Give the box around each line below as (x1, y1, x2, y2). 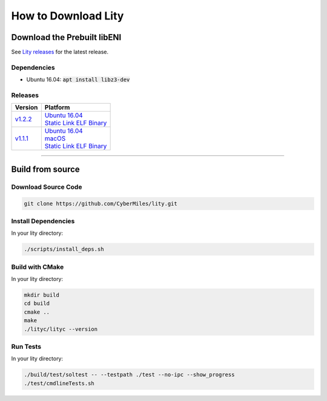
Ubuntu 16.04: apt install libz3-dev (26, 76, 130, 83)
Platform (44, 103, 70, 112)
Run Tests (11, 342, 42, 351)
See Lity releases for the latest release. (11, 49, 109, 56)
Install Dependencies (11, 217, 75, 225)
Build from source (11, 164, 80, 174)
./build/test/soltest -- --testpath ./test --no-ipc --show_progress (24, 371, 235, 379)
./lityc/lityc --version (24, 325, 98, 332)
